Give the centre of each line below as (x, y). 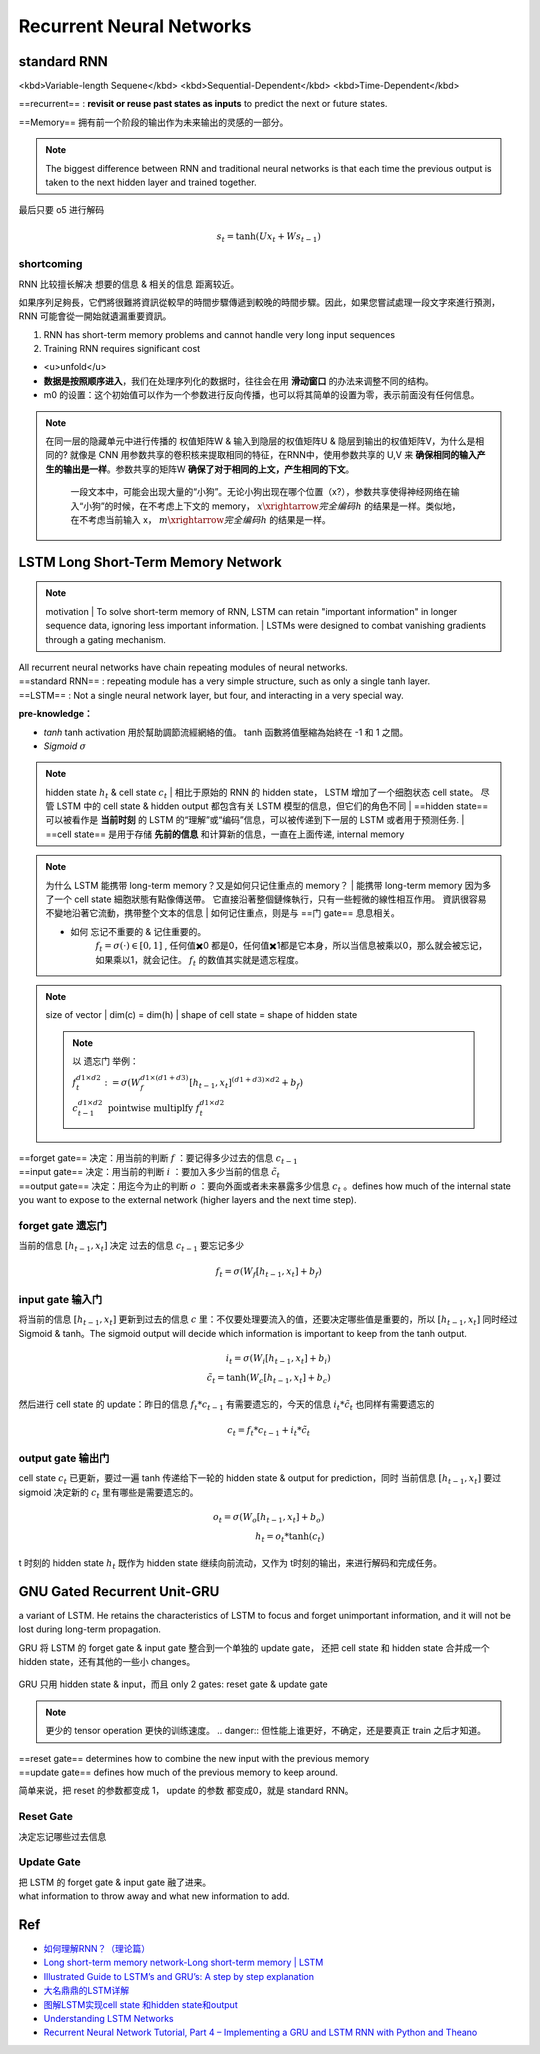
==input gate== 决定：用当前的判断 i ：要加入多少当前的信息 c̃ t (149, 1173)
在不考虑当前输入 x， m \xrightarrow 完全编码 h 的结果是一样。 (201, 519)
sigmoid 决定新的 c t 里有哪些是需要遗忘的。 (108, 1493)
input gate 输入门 (60, 1299)
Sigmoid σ (65, 746)
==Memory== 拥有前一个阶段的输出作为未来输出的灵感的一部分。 (153, 122)
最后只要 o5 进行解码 (61, 210)
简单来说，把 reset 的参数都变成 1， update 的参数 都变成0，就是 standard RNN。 (186, 1791)
